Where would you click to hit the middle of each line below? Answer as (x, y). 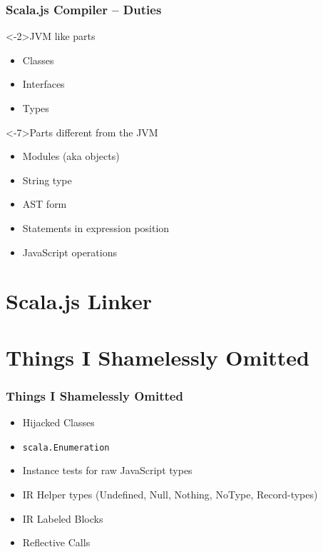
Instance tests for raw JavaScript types (107, 470)
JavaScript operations (70, 252)
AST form (45, 204)
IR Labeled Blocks (63, 518)
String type (47, 180)
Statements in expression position (96, 227)
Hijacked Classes (58, 422)
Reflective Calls (56, 542)
